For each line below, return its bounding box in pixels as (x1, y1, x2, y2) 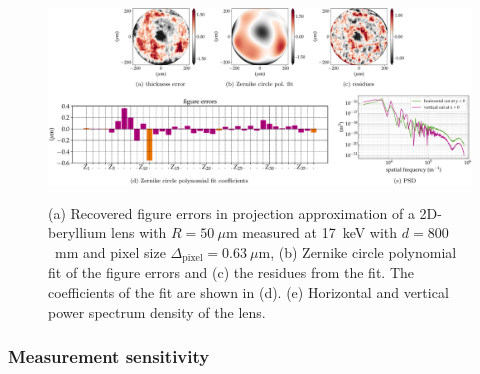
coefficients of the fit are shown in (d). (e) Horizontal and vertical (48, 282, 449, 303)
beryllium (48, 222, 107, 243)
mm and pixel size (54, 242, 166, 262)
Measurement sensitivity (8, 344, 210, 369)
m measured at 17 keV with (225, 222, 398, 243)
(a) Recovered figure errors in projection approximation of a (48, 202, 415, 223)
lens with (111, 222, 167, 243)
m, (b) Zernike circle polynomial (258, 242, 457, 262)
